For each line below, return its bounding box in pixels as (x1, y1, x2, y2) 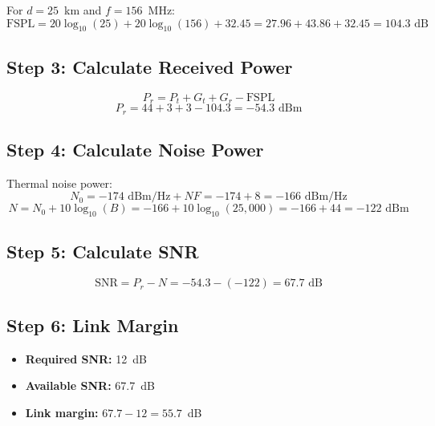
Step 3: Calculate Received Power (6, 54, 293, 79)
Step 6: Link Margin (6, 312, 179, 337)
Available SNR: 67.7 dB (25, 377, 155, 394)
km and (64, 2, 102, 18)
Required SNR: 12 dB (25, 350, 147, 367)
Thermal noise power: (6, 174, 112, 191)
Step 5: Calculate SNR (6, 239, 199, 264)
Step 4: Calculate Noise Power (6, 136, 264, 161)
